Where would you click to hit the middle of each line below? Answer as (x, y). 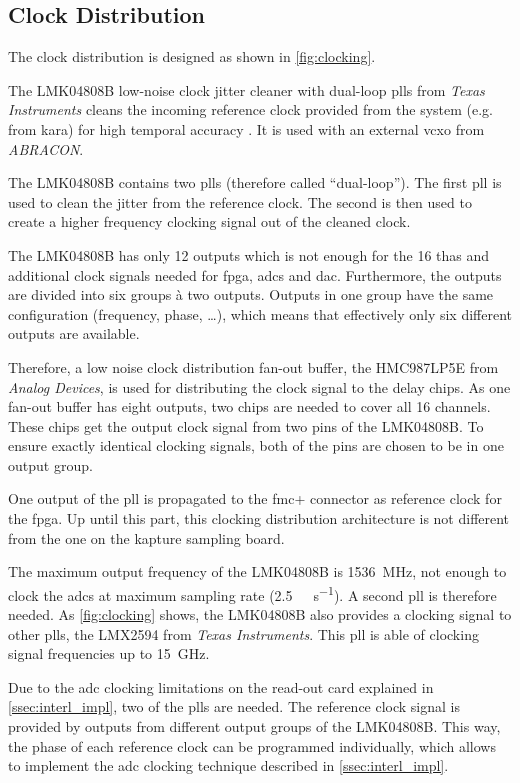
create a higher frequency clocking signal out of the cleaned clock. (209, 221)
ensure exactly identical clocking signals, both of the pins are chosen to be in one (256, 445)
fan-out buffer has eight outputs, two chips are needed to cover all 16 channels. (249, 406)
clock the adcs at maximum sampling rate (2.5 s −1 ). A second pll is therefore (252, 593)
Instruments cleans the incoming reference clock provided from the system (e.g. (250, 109)
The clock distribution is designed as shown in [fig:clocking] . (192, 56)
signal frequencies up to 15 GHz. (109, 653)
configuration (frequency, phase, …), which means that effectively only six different (260, 313)
